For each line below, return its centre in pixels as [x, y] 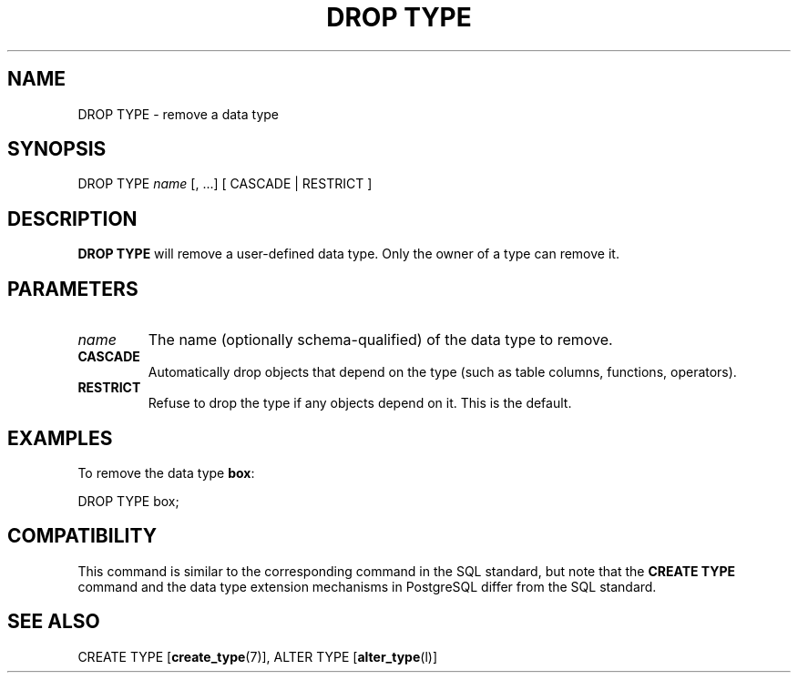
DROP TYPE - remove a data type [178, 114]
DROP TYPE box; [128, 501]
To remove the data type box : [166, 472]
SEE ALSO [54, 622]
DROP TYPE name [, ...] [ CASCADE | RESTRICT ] [225, 184]
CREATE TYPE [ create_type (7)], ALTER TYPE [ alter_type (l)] [257, 656]
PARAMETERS [73, 289]
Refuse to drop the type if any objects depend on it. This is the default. [360, 403]
